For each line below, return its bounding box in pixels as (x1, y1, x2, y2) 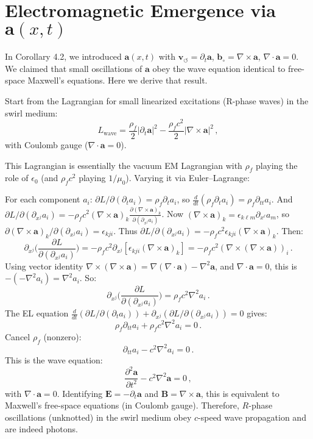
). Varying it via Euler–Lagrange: (125, 171, 250, 184)
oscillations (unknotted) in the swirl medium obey (5, 410, 192, 423)
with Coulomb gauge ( (5, 138, 88, 151)
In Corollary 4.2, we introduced (5, 50, 122, 63)
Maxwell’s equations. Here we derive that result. (27, 74, 208, 87)
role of (5, 171, 29, 184)
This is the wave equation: (5, 354, 103, 366)
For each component (5, 193, 80, 205)
